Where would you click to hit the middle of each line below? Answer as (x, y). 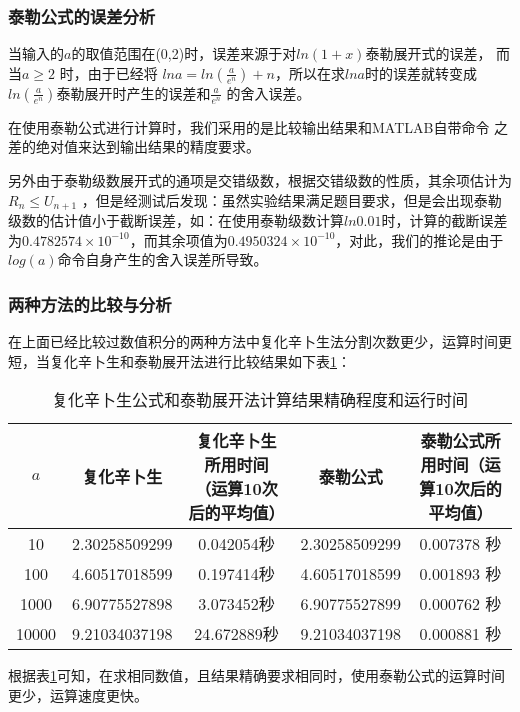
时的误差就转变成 (420, 72)
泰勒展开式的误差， (428, 53)
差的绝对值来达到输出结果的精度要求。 (134, 146)
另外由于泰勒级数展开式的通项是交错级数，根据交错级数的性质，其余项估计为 (260, 180)
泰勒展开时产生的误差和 (133, 92)
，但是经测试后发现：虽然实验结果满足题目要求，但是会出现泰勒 (291, 199)
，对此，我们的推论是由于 (419, 239)
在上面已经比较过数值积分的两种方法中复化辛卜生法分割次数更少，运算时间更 (260, 341)
